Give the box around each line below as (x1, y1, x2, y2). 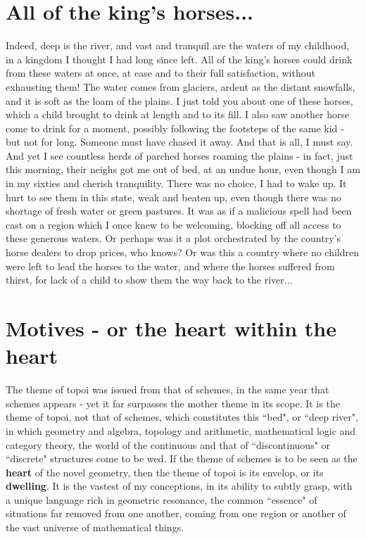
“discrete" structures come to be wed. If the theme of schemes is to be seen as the (6, 451, 358, 466)
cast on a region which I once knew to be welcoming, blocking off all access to (6, 217, 341, 232)
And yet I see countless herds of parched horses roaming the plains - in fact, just (6, 148, 353, 163)
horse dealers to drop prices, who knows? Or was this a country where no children (6, 245, 360, 260)
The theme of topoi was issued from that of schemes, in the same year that (6, 382, 329, 397)
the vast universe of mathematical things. (6, 520, 184, 535)
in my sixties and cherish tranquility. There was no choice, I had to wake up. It (6, 176, 347, 191)
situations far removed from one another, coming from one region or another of (6, 506, 346, 521)
